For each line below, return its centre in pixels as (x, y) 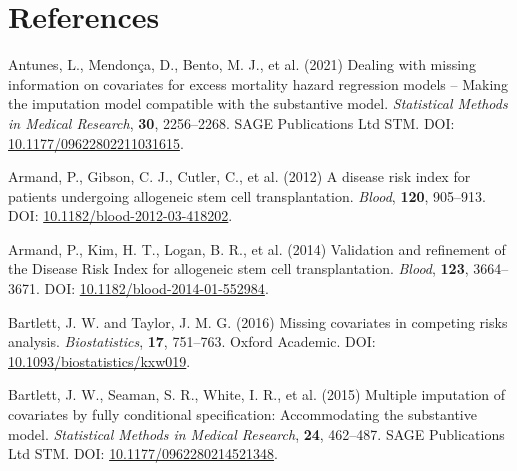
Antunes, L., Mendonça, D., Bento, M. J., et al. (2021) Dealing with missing (242, 64)
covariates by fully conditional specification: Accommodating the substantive (242, 414)
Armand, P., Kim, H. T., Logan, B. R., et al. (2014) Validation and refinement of (257, 248)
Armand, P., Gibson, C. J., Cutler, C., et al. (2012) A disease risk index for (239, 176)
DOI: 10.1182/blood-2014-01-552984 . (156, 288)
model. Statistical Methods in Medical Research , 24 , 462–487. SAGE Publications (256, 433)
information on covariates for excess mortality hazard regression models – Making (258, 83)
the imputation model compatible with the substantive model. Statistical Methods (258, 103)
